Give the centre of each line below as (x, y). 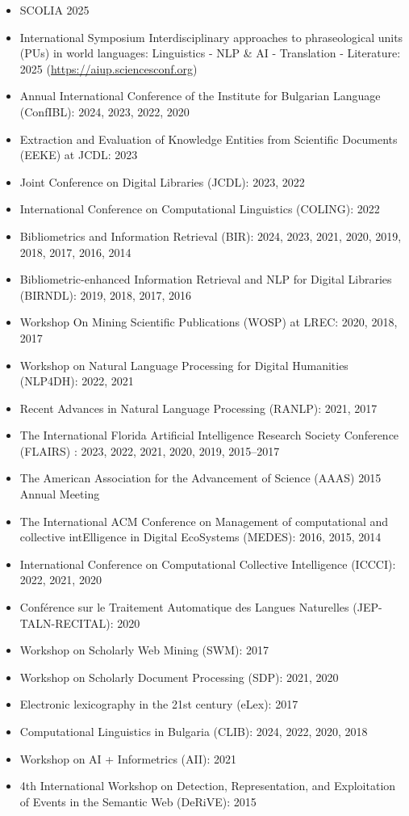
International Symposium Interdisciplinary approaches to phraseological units (211, 37)
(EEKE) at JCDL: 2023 (79, 155)
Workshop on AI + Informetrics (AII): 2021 (128, 758)
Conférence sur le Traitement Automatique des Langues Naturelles (184, 607)
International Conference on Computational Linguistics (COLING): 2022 (200, 209)
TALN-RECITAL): (67, 623)
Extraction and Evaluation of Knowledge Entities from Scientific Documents (209, 139)
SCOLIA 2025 (54, 10)
